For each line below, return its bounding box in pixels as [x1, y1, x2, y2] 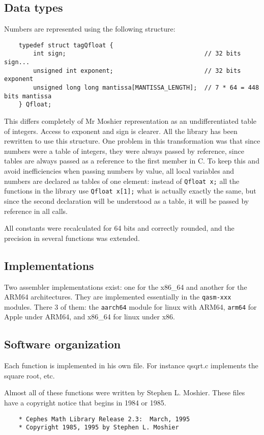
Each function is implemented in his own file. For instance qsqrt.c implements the [4, 360, 258, 371]
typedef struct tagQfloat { [18, 41, 113, 49]
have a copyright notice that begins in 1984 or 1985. [4, 397, 166, 407]
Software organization [4, 336, 121, 352]
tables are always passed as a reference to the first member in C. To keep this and [4, 155, 259, 166]
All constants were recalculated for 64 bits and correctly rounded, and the [4, 223, 234, 233]
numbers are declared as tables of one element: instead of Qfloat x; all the [4, 175, 240, 186]
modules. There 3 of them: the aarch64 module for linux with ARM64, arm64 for [4, 301, 257, 312]
